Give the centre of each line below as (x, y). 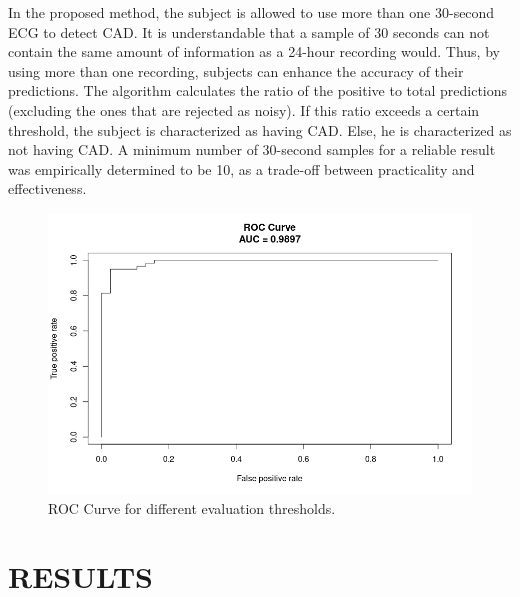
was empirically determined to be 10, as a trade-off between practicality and (241, 168)
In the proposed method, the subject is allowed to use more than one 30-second (251, 12)
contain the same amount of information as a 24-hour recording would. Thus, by (254, 51)
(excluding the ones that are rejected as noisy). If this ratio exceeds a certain (244, 109)
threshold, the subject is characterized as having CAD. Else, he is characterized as (260, 129)
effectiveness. (47, 188)
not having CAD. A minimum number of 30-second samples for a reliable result (252, 149)
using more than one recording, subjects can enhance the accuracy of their (236, 70)
